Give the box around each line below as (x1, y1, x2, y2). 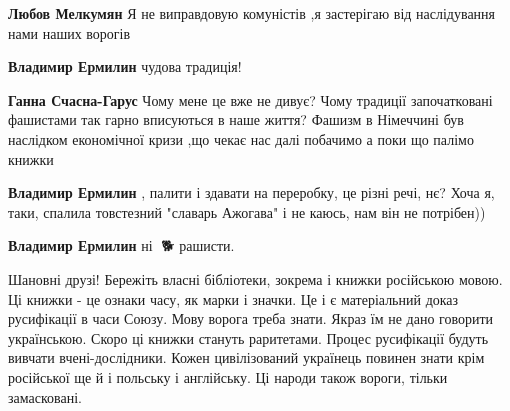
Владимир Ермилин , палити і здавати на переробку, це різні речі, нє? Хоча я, (8, 182, 495, 203)
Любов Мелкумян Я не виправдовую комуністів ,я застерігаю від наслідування (8, 3, 496, 23)
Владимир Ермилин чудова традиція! (8, 56, 242, 77)
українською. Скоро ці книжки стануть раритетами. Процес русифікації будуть (8, 327, 489, 348)
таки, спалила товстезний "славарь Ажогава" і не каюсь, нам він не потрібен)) (8, 201, 486, 222)
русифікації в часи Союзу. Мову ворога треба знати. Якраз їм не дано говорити (8, 308, 494, 329)
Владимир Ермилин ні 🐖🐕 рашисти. (8, 235, 235, 256)
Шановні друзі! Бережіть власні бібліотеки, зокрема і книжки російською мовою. (8, 268, 503, 289)
